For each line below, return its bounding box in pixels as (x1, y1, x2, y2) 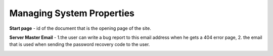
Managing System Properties (9, 8, 135, 19)
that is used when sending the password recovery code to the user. (9, 41, 150, 47)
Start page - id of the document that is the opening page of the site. (9, 25, 151, 31)
